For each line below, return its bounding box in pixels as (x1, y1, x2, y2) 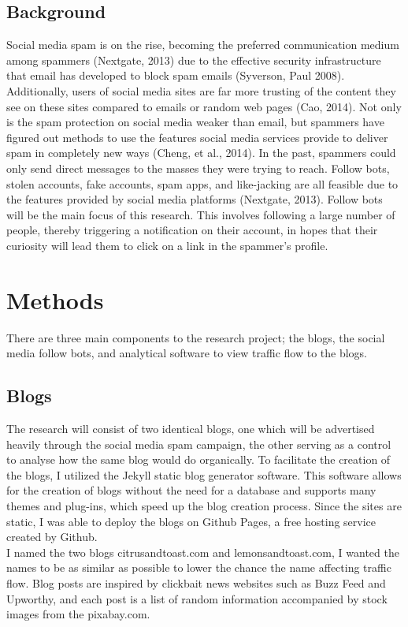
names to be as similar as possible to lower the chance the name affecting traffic (6, 559, 391, 576)
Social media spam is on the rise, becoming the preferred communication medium (6, 36, 399, 53)
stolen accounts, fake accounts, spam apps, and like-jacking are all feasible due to (6, 175, 399, 192)
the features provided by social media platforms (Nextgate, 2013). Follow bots (6, 191, 383, 207)
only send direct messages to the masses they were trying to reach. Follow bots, (6, 159, 390, 176)
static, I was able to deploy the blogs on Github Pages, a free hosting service (6, 513, 376, 529)
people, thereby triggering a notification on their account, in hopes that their (6, 222, 378, 238)
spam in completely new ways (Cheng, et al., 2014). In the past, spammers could (6, 144, 396, 161)
